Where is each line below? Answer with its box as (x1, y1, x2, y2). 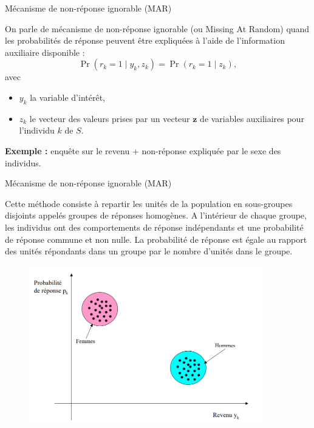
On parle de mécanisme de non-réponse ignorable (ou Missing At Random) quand (5, 22, 310, 35)
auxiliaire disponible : (5, 46, 85, 58)
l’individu (19, 124, 55, 137)
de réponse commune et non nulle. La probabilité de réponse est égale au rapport (5, 233, 307, 245)
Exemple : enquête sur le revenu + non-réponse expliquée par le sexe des (5, 144, 281, 157)
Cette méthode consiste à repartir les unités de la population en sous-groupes (5, 197, 293, 209)
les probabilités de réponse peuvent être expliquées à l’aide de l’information (5, 34, 285, 47)
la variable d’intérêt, (30, 90, 105, 103)
